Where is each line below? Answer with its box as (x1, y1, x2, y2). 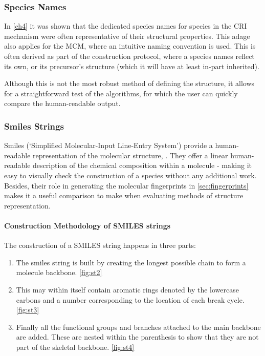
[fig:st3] (16, 304, 39, 315)
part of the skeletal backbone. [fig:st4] (16, 341, 135, 352)
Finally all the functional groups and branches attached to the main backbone (16, 321, 261, 332)
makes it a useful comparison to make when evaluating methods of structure (4, 190, 244, 201)
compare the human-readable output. (4, 98, 121, 109)
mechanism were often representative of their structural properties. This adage (4, 30, 250, 41)
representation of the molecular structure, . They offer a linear (33, 150, 228, 160)
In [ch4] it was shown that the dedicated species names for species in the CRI (4, 20, 247, 31)
